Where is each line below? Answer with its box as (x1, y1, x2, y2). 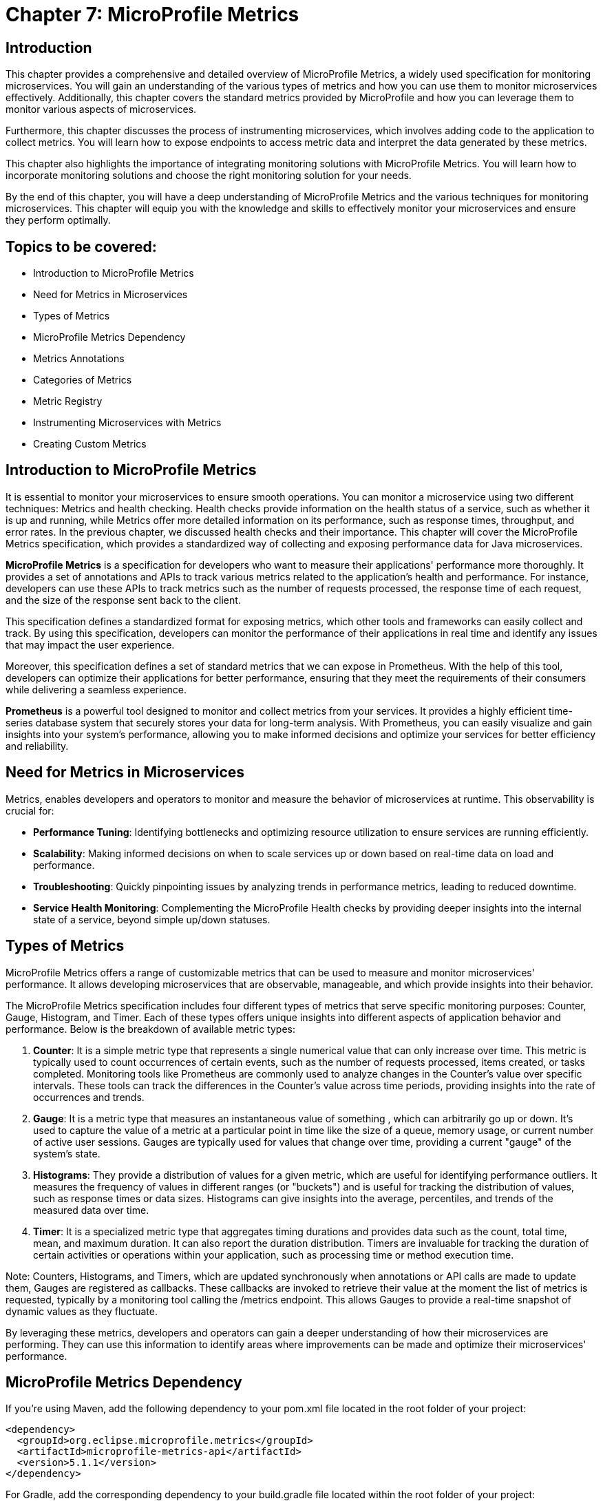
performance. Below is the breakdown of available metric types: (6, 1022, 296, 1035)
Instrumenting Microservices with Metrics (33, 417, 222, 429)
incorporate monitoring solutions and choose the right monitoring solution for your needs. (6, 169, 412, 182)
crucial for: (6, 804, 54, 817)
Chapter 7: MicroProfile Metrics (6, 3, 299, 26)
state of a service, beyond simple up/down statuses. (33, 913, 271, 925)
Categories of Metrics (33, 374, 132, 386)
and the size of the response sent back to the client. (6, 594, 241, 606)
